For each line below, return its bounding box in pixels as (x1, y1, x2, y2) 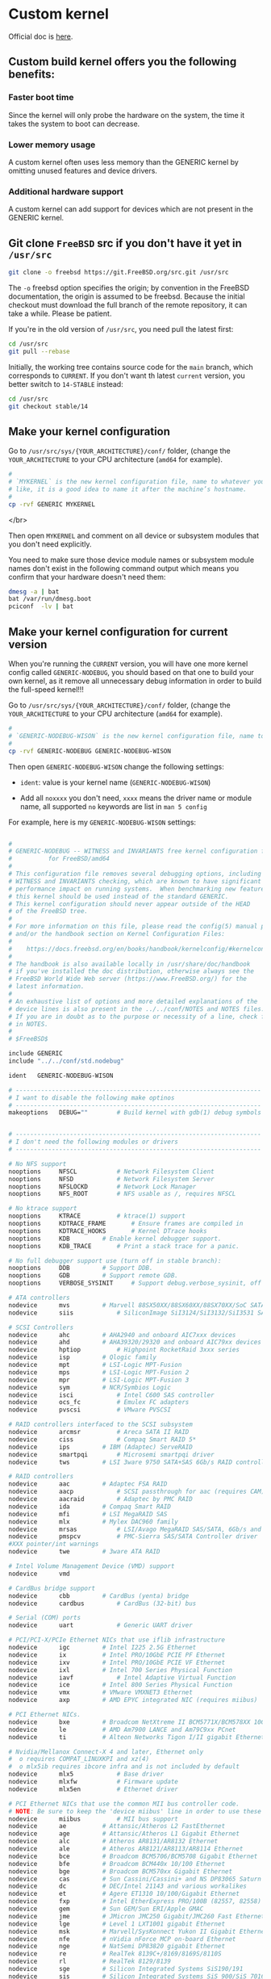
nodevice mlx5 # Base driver (8, 1770, 164, 1779)
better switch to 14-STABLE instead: (8, 379, 123, 388)
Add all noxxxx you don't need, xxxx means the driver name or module (19, 793, 252, 803)
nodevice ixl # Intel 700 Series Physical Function (8, 1666, 232, 1674)
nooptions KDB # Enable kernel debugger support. (8, 1235, 222, 1243)
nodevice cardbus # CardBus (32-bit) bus (8, 1600, 197, 1608)
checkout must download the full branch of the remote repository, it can (8, 300, 248, 309)
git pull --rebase (8, 347, 70, 355)
